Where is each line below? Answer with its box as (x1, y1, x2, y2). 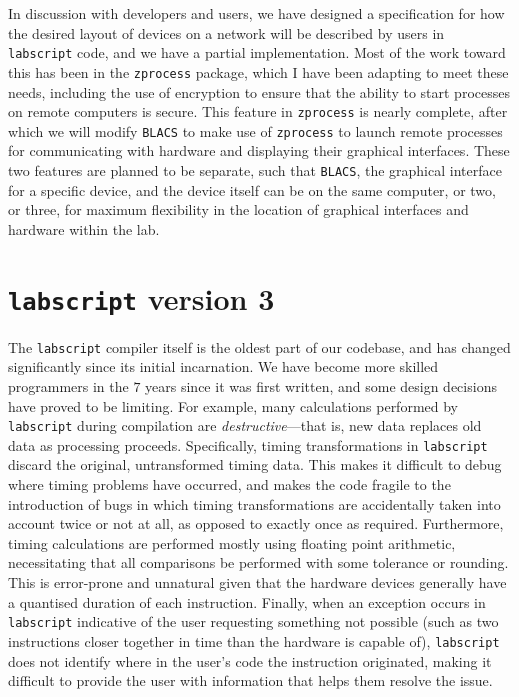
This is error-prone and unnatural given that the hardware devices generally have (8, 572, 507, 592)
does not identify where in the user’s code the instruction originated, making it (8, 650, 492, 671)
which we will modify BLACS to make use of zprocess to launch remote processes (8, 120, 503, 141)
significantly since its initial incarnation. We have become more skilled (8, 356, 439, 377)
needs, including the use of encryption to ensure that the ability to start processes (8, 81, 510, 102)
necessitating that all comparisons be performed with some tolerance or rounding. (8, 552, 509, 573)
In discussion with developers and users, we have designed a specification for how (8, 3, 505, 23)
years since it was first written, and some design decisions (145, 375, 497, 396)
